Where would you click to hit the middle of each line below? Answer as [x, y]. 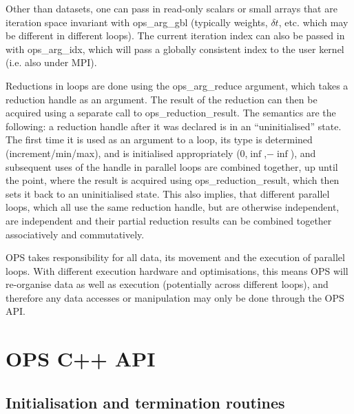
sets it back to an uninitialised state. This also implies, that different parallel [168, 193]
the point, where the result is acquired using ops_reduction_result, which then [173, 180]
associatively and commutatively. [75, 234]
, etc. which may [313, 22]
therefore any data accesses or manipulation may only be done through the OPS [175, 297]
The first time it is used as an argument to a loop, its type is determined [159, 139]
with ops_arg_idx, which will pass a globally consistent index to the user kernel [175, 49]
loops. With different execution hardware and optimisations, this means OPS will [177, 270]
